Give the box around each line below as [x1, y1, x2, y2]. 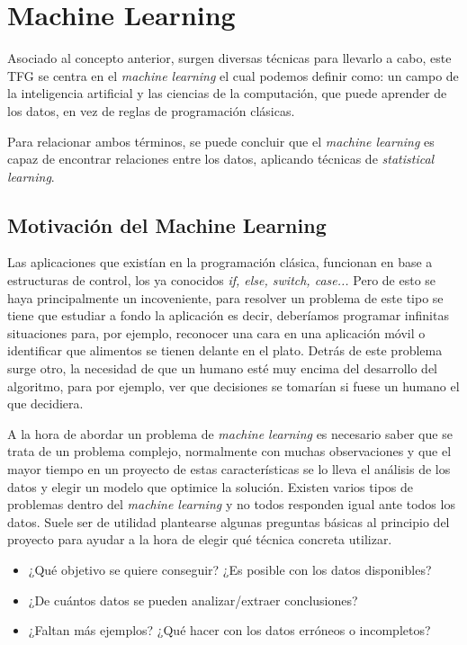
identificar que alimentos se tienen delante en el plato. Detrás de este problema [7, 341, 443, 360]
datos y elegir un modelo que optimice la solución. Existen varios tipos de [7, 477, 413, 496]
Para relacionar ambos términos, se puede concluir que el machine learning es [7, 131, 435, 150]
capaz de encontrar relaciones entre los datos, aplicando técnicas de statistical [7, 149, 435, 168]
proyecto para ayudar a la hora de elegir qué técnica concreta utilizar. [7, 530, 392, 549]
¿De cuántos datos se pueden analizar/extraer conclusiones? [28, 590, 358, 609]
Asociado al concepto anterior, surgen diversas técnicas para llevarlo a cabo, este [7, 49, 452, 67]
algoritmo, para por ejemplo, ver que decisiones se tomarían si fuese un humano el [7, 376, 460, 395]
